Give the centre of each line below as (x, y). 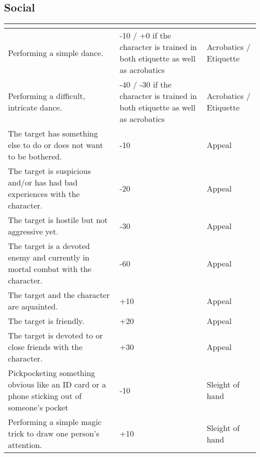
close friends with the (45, 347)
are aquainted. (33, 306)
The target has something (53, 133)
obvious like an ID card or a (57, 384)
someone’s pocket (38, 407)
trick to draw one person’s (54, 433)
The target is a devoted (49, 246)
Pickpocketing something (52, 373)
